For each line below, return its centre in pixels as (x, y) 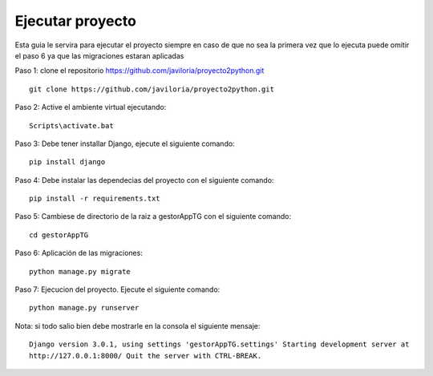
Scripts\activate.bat (71, 125)
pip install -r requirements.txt (95, 199)
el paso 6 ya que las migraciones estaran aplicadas (99, 55)
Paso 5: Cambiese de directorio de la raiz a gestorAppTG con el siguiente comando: (153, 216)
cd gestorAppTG (59, 235)
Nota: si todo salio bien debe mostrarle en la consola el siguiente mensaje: (138, 325)
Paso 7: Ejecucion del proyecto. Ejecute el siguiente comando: (117, 289)
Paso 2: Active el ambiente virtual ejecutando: (91, 107)
